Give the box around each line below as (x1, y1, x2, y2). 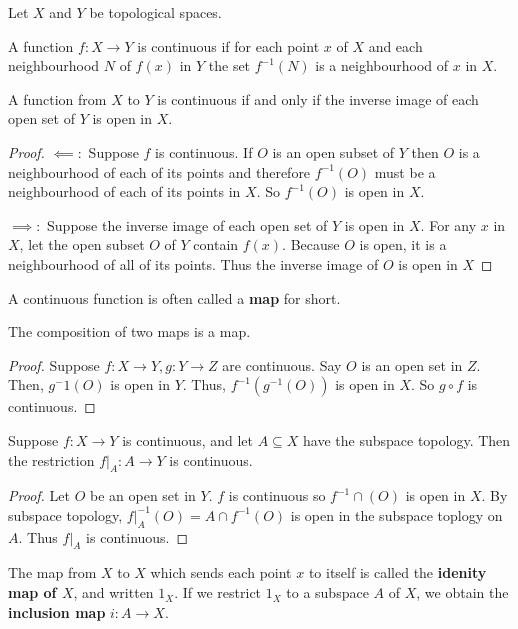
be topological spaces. (89, 2, 222, 22)
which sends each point (150, 562, 292, 583)
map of (8, 582, 57, 603)
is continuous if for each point (137, 35, 320, 56)
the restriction (8, 449, 95, 470)
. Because (282, 234, 340, 255)
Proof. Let (8, 485, 70, 506)
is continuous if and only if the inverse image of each (157, 88, 479, 109)
